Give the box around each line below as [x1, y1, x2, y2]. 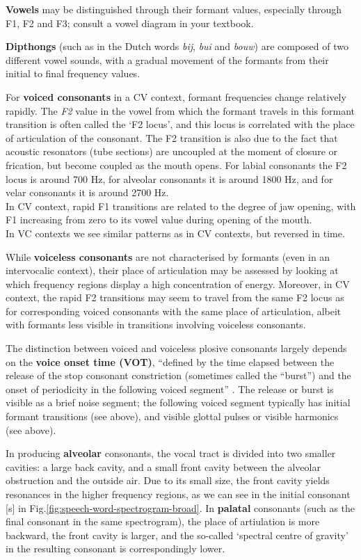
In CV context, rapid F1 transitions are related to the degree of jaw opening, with [6, 198, 356, 213]
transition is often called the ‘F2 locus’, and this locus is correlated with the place [6, 117, 355, 131]
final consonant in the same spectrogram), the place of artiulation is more [6, 514, 320, 529]
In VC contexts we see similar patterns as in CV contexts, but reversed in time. [6, 225, 345, 240]
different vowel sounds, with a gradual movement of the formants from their [6, 52, 329, 67]
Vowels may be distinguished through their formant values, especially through [6, 2, 342, 16]
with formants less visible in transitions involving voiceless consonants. [6, 317, 306, 332]
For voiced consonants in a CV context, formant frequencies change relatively [6, 89, 346, 104]
